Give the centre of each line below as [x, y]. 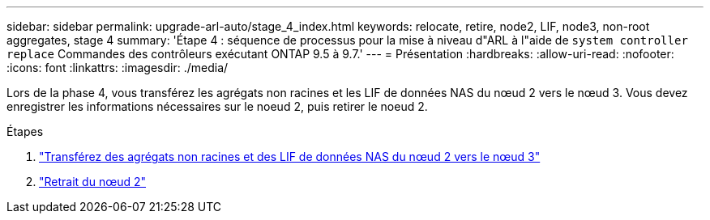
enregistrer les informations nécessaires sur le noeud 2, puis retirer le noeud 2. [217, 106]
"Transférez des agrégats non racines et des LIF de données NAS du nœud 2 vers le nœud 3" [290, 157]
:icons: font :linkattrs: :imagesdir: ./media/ [118, 68]
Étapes [25, 131]
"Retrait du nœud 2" [93, 182]
